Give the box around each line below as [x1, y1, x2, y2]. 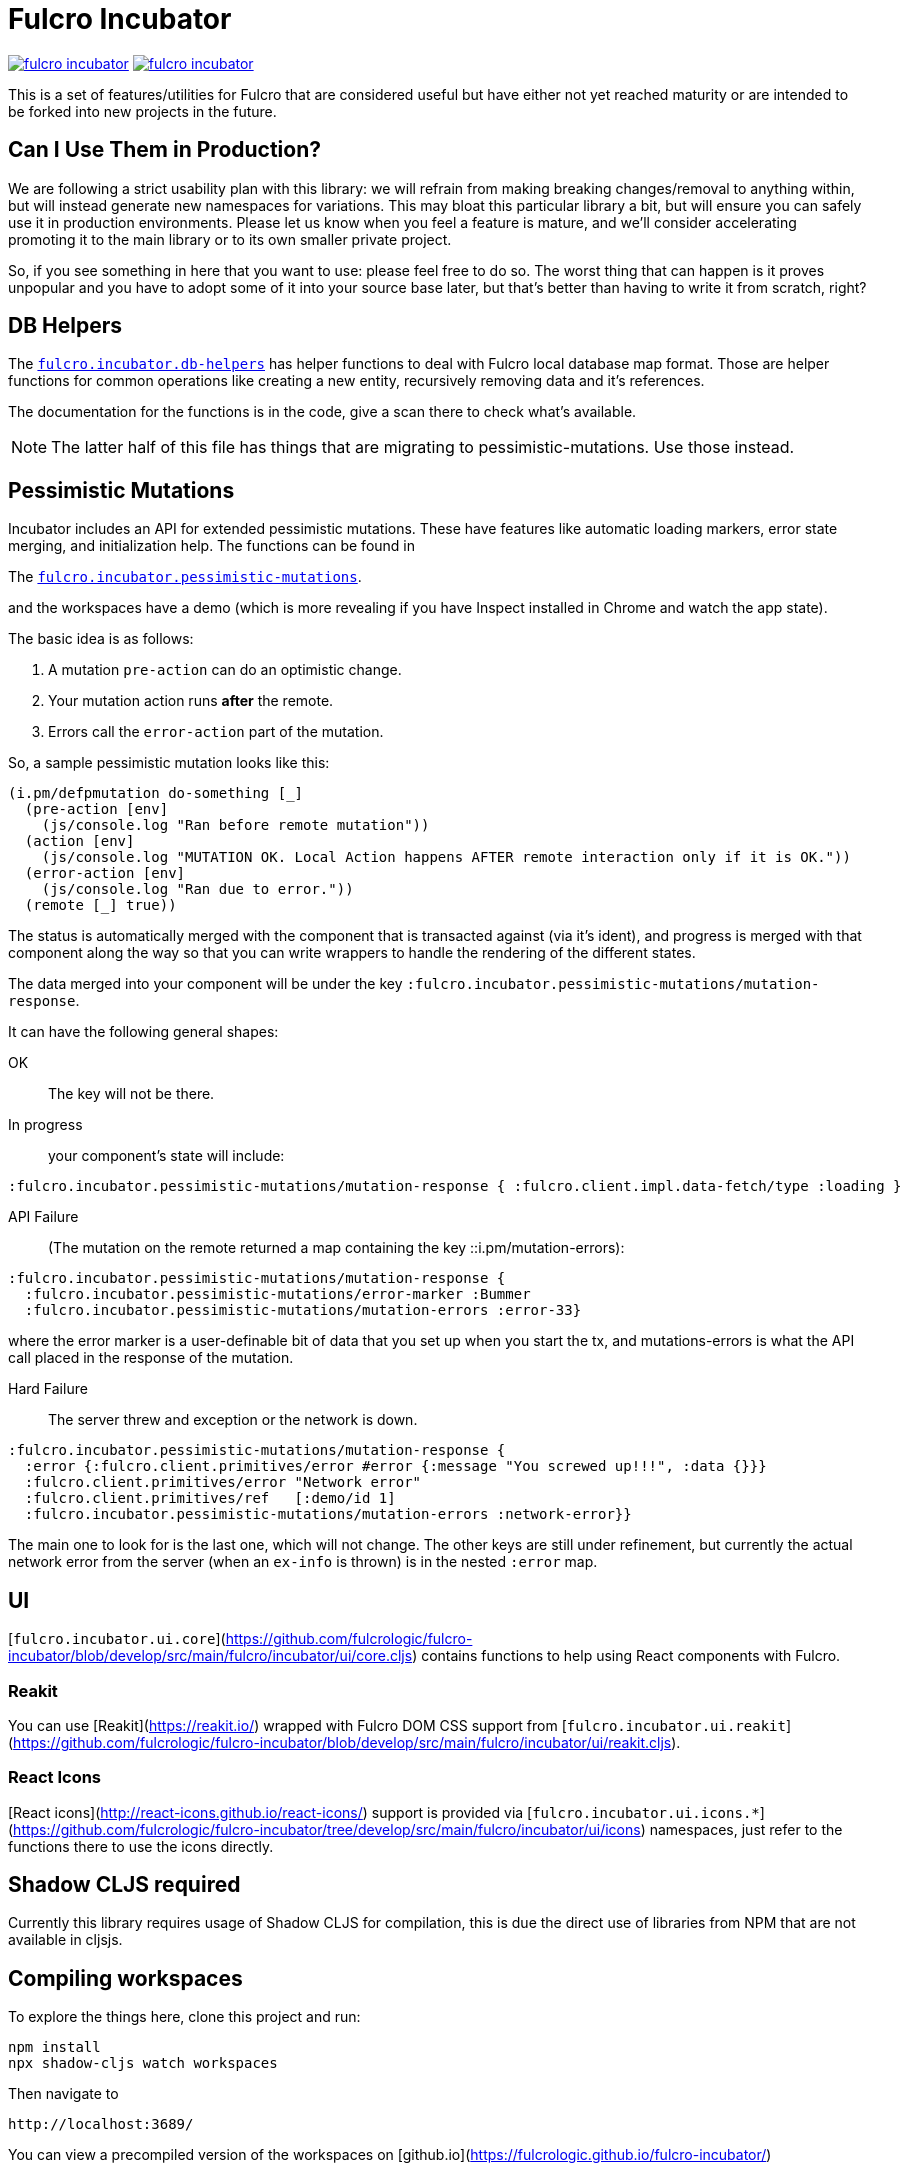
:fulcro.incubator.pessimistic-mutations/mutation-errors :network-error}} [24, 1506, 632, 1523]
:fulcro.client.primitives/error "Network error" [24, 1474, 422, 1491]
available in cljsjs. [8, 1931, 123, 1949]
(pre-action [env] [24, 801, 169, 818]
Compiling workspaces [8, 1965, 243, 1991]
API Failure [8, 1208, 79, 1226]
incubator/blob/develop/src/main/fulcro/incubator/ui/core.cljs [8, 1647, 413, 1665]
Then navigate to [8, 2085, 119, 2103]
